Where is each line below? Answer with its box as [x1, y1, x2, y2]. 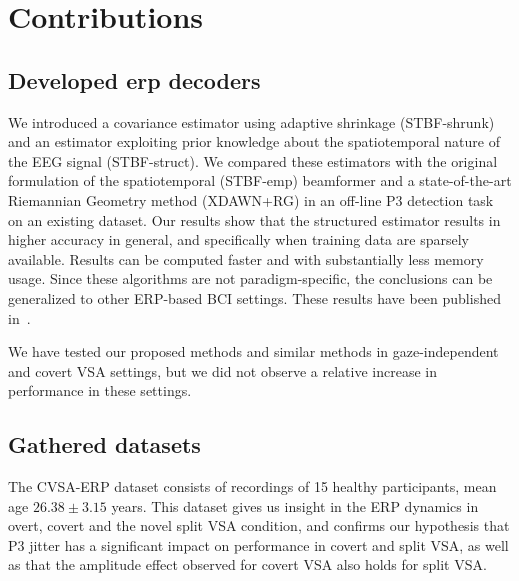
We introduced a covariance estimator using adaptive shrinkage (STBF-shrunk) [8, 111, 495, 132]
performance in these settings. [8, 380, 192, 401]
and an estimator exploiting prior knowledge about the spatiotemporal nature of [8, 131, 500, 152]
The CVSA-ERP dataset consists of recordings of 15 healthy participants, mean [8, 476, 497, 497]
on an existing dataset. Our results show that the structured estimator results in [8, 209, 501, 230]
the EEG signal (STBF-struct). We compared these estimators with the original [8, 150, 498, 171]
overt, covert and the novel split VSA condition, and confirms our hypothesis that [8, 515, 510, 536]
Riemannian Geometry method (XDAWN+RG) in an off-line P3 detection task [8, 189, 494, 210]
